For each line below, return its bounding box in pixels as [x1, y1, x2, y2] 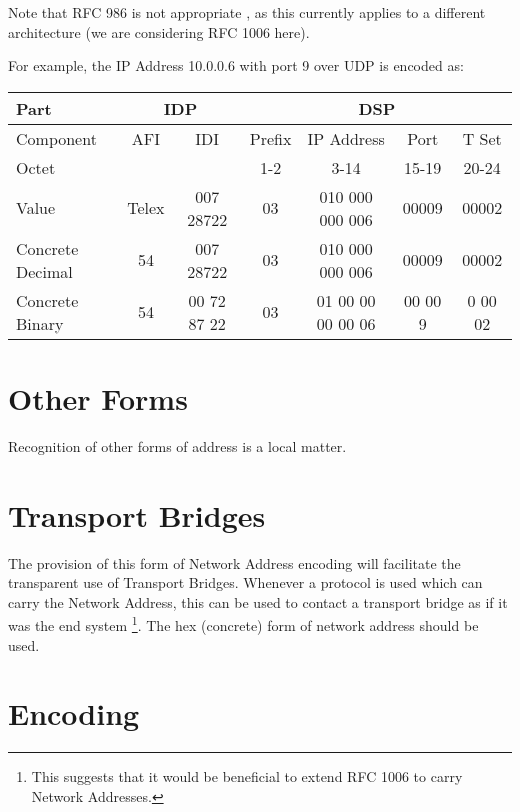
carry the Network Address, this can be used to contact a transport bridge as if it [8, 591, 508, 612]
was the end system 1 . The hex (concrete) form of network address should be [8, 612, 479, 636]
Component [16, 126, 97, 150]
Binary [16, 311, 64, 335]
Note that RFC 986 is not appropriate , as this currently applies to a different [8, 2, 486, 22]
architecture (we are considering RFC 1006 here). [8, 21, 310, 42]
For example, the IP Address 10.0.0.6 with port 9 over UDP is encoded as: [8, 55, 464, 76]
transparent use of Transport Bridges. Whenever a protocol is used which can [8, 572, 483, 593]
